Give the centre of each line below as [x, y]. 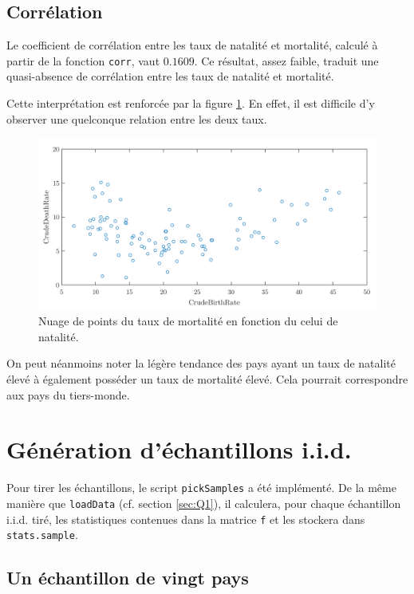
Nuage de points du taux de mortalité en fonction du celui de [188, 321]
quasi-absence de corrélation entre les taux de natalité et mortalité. [170, 76]
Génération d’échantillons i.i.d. [179, 449]
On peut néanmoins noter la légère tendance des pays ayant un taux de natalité [201, 363]
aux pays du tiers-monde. [68, 394]
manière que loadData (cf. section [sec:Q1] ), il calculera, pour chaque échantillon [204, 503]
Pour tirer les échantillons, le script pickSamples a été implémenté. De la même [201, 488]
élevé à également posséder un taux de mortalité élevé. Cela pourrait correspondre [207, 378]
